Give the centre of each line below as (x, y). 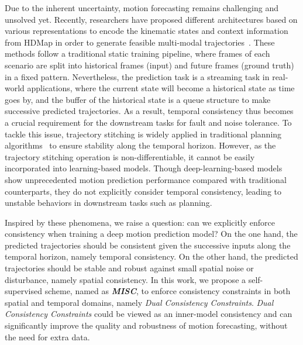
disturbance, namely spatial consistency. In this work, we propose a (125, 279)
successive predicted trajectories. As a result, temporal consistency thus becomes (149, 111)
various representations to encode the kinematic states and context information (147, 31)
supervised (23, 291)
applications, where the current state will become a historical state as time (161, 88)
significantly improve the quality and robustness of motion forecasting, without (146, 325)
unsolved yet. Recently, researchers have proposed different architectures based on (151, 19)
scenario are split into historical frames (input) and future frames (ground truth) (149, 65)
